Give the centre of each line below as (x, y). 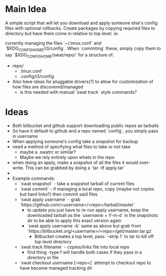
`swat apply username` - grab (50, 200)
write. (18, 168)
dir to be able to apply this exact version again (74, 221)
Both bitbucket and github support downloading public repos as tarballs (85, 126)
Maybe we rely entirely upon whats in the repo (67, 157)
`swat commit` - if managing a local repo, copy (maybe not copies (87, 189)
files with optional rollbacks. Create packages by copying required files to (80, 28)
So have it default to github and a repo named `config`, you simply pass (85, 131)
